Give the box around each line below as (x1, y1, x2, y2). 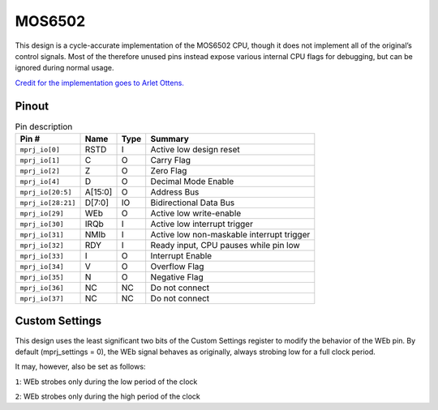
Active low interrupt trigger (150, 219, 253, 229)
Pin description (15, 121, 73, 132)
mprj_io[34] (19, 262, 64, 271)
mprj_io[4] (19, 177, 61, 186)
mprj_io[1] (19, 156, 61, 164)
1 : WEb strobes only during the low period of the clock (15, 377, 198, 387)
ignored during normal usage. (15, 63, 114, 73)
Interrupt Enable (150, 250, 213, 261)
